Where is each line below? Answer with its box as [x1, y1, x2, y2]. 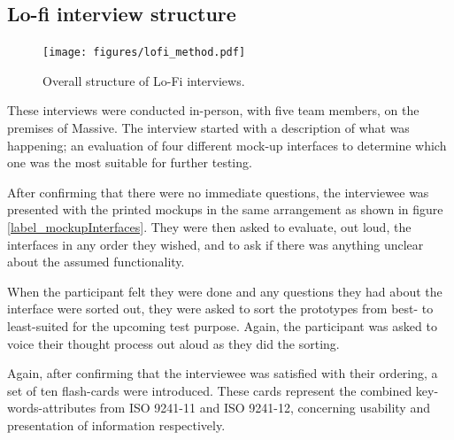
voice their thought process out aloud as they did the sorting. [7, 334, 340, 352]
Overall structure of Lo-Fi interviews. [42, 71, 245, 89]
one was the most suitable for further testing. [7, 153, 252, 172]
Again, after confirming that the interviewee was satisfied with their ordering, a [7, 364, 438, 382]
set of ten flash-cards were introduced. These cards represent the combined [7, 381, 412, 399]
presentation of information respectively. [7, 415, 226, 434]
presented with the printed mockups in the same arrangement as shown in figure [7, 200, 443, 219]
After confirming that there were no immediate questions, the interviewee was [7, 182, 429, 201]
